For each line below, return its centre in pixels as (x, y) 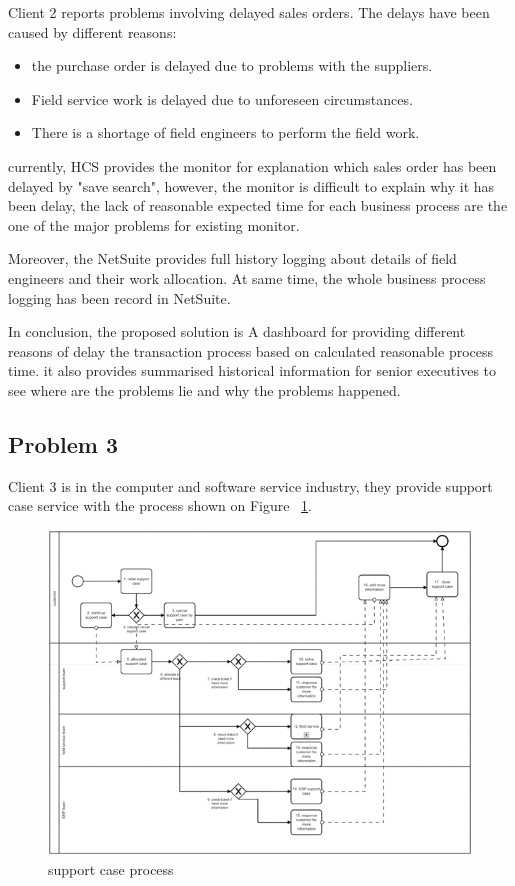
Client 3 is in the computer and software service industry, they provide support (250, 485)
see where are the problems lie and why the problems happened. (204, 389)
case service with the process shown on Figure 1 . (160, 505)
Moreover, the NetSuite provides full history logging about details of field (232, 258)
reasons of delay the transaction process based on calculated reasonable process (251, 350)
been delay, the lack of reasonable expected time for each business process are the (258, 205)
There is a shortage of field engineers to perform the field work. (225, 132)
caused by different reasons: (92, 31)
